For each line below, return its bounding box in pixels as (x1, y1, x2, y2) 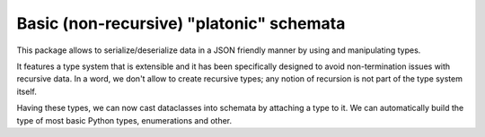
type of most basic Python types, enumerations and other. (16, 115, 233, 125)
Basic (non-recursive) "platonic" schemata (16, 13, 346, 33)
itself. (16, 86, 38, 97)
